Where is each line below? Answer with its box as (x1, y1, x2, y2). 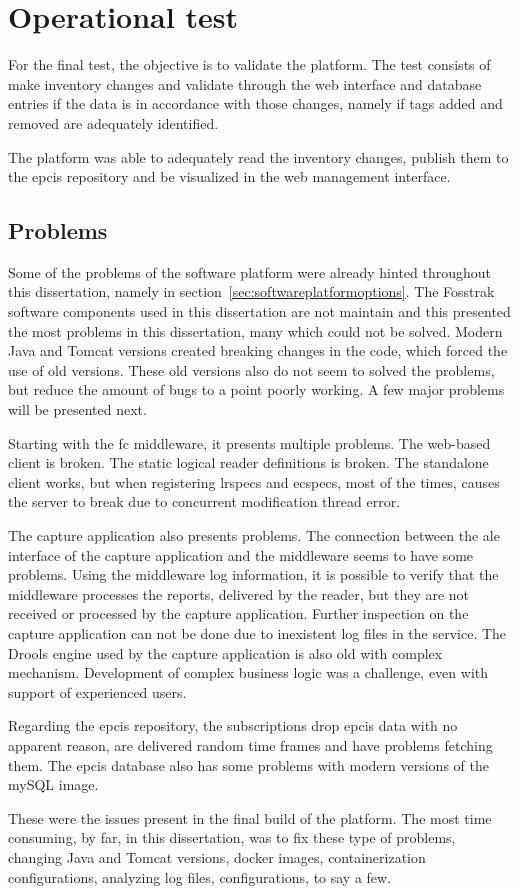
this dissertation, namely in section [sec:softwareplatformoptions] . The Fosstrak (8, 281, 495, 302)
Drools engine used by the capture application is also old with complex (8, 642, 443, 663)
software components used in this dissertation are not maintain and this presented (8, 301, 511, 322)
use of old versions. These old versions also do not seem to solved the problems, (8, 359, 495, 380)
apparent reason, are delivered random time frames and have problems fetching (8, 734, 493, 755)
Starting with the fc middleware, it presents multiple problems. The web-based (8, 432, 491, 453)
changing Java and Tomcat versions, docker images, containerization (8, 846, 426, 867)
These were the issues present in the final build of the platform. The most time (8, 807, 492, 828)
